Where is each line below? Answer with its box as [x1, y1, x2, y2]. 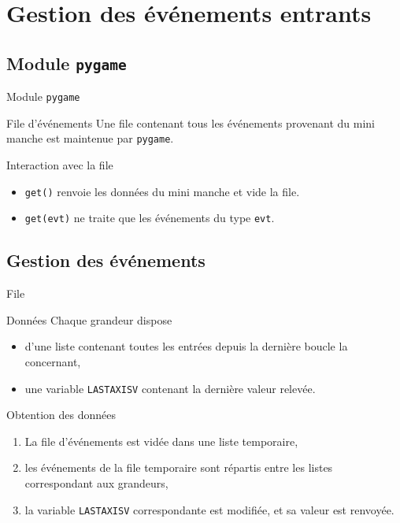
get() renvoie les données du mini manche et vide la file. [24, 183, 300, 199]
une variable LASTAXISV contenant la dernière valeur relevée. [24, 380, 316, 396]
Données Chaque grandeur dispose [6, 311, 172, 328]
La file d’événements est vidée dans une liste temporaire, [24, 432, 298, 449]
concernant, [24, 353, 81, 369]
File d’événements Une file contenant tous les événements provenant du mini [6, 114, 375, 131]
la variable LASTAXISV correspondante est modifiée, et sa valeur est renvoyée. [24, 501, 394, 517]
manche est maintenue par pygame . [6, 130, 174, 147]
